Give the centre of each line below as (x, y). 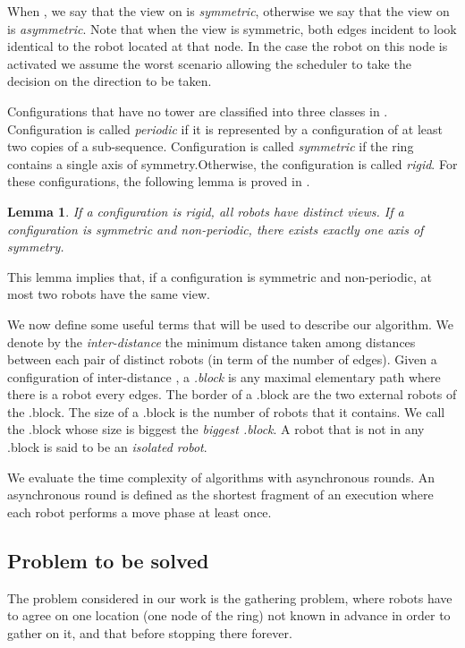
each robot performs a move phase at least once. (139, 512)
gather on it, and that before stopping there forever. (150, 632)
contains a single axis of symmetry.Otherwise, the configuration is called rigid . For (232, 163)
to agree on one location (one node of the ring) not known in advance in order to (229, 615)
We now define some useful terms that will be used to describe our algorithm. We (231, 324)
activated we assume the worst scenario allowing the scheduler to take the (209, 63)
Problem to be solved (108, 560)
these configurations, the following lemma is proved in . (159, 181)
